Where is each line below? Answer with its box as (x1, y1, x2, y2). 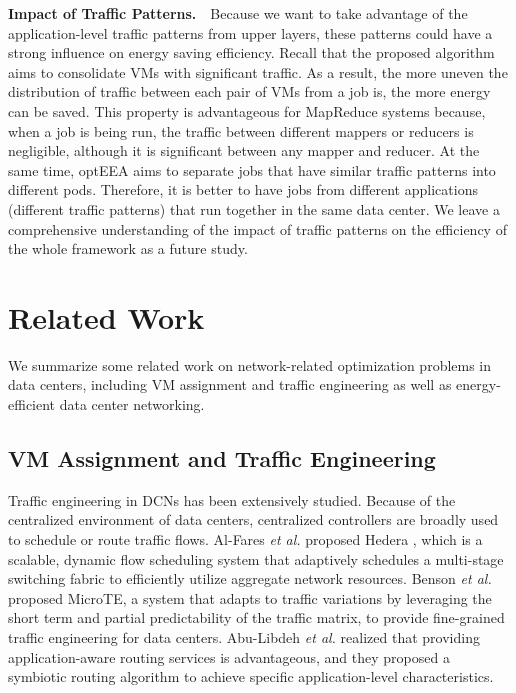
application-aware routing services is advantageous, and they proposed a (8, 646, 450, 667)
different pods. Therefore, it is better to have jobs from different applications (8, 179, 478, 200)
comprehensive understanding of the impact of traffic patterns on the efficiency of (8, 218, 507, 239)
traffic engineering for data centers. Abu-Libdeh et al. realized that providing (8, 626, 480, 647)
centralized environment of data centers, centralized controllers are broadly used (8, 509, 499, 530)
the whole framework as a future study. (8, 238, 248, 259)
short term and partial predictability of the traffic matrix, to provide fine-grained (8, 607, 505, 628)
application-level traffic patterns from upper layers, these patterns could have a (8, 22, 493, 43)
